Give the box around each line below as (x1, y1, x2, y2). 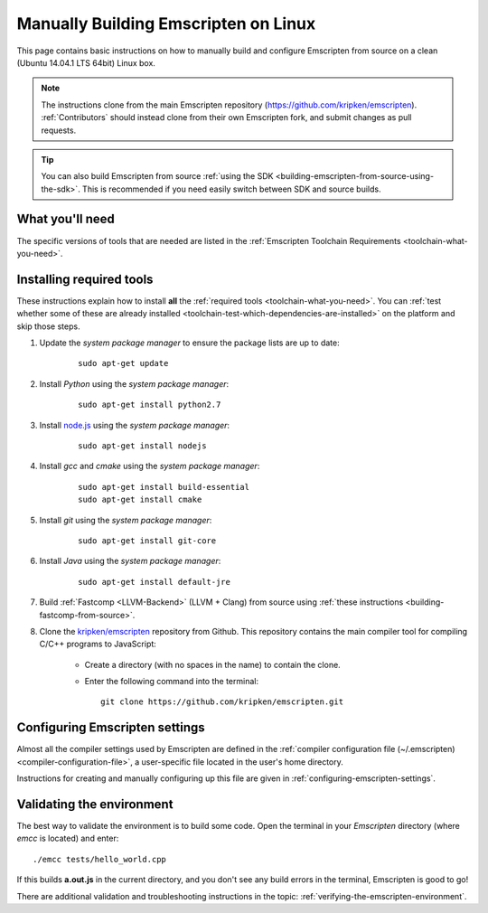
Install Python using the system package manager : (39, 378, 230, 389)
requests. (41, 125, 77, 136)
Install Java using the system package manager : (39, 556, 221, 567)
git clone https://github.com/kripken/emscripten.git (100, 697, 343, 707)
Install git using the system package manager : (39, 514, 212, 525)
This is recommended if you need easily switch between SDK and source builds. (81, 184, 381, 194)
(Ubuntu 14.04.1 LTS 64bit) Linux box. (16, 57, 155, 68)
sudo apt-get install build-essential (78, 482, 250, 492)
